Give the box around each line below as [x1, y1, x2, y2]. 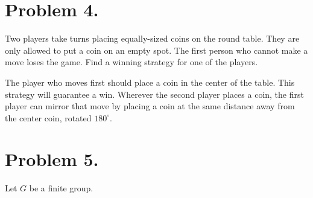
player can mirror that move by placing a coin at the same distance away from [5, 100, 295, 112]
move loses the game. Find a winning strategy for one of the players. [5, 56, 258, 68]
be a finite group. [29, 182, 93, 194]
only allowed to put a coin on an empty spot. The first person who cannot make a [5, 43, 308, 56]
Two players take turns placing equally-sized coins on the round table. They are [5, 32, 300, 45]
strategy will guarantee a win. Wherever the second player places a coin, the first [5, 88, 304, 100]
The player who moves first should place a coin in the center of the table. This [5, 75, 295, 88]
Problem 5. [5, 147, 99, 171]
